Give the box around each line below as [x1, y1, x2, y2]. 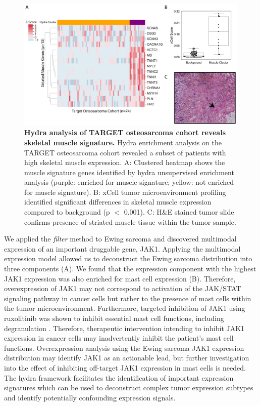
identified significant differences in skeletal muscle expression [24, 196, 212, 207]
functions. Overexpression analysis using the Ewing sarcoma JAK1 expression [4, 342, 244, 353]
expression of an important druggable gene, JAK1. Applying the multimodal [4, 243, 241, 254]
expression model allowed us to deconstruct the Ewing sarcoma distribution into [4, 253, 252, 264]
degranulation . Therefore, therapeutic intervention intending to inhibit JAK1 [4, 322, 245, 333]
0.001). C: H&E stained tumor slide [124, 207, 234, 217]
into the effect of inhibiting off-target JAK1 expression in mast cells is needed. [4, 362, 246, 373]
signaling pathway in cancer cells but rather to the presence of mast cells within [4, 293, 251, 303]
